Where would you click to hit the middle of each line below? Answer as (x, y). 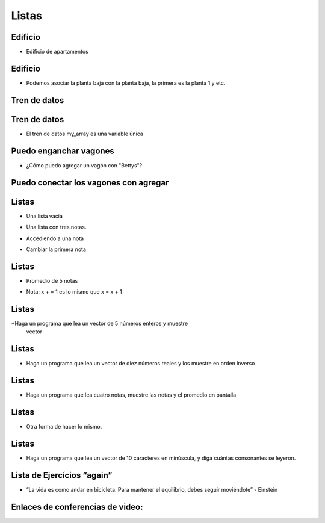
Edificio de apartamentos (57, 52)
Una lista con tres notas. (56, 227)
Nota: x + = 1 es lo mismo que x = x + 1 (74, 292)
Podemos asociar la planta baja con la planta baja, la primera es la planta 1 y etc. (126, 83)
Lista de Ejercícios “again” (62, 475)
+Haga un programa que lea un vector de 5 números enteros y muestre (100, 323)
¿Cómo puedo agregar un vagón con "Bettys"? (84, 165)
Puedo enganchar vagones (63, 151)
